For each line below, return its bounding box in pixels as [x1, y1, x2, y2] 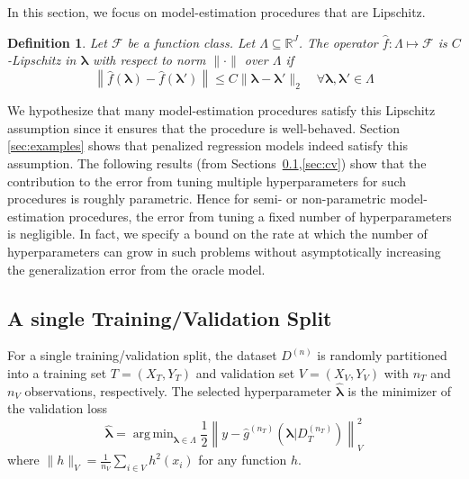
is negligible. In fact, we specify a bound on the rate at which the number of [7, 224, 428, 243]
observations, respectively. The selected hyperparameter [24, 381, 332, 400]
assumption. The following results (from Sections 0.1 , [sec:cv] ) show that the [7, 153, 427, 172]
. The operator [298, 32, 378, 51]
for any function [198, 450, 287, 469]
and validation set [195, 363, 295, 382]
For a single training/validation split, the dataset [7, 346, 277, 365]
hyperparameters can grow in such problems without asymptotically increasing [7, 241, 441, 260]
